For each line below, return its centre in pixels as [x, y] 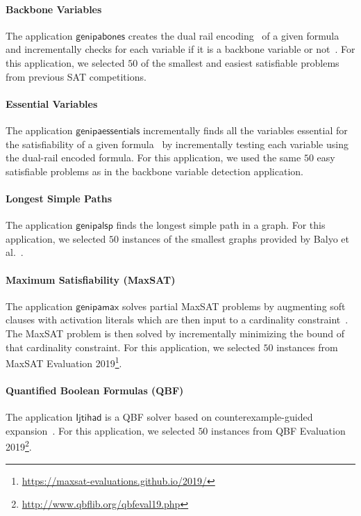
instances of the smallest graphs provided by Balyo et [235, 238]
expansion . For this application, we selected [100, 430]
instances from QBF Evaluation [278, 430]
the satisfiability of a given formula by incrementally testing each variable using [177, 144]
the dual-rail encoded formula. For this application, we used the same [153, 158]
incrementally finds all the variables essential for [245, 130]
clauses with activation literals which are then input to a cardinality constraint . [177, 320]
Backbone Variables [54, 9]
